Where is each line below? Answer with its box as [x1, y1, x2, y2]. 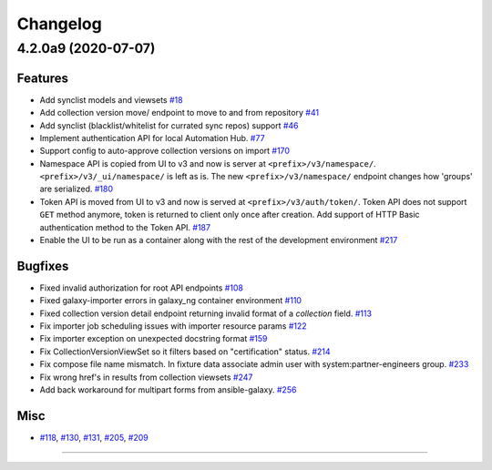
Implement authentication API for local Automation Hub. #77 [39, 132, 265, 143]
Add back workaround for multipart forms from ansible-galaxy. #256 [39, 384, 297, 395]
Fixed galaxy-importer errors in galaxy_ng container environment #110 [39, 295, 302, 306]
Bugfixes [16, 258, 69, 273]
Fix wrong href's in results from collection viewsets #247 [39, 372, 253, 383]
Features [16, 70, 68, 86]
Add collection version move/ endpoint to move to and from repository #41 [39, 107, 319, 118]
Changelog [16, 14, 102, 34]
